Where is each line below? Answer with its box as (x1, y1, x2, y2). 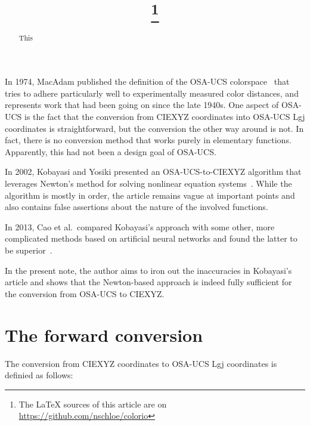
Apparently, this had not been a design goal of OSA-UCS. (5, 145, 216, 158)
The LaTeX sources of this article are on (18, 397, 167, 410)
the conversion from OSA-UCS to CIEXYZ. (5, 287, 165, 300)
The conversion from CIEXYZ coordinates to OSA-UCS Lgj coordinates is (5, 357, 277, 369)
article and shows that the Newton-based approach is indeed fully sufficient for (5, 276, 292, 288)
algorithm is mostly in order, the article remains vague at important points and (5, 189, 295, 201)
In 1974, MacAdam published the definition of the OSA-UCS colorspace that (5, 75, 290, 88)
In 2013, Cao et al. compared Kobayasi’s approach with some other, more (5, 220, 275, 233)
